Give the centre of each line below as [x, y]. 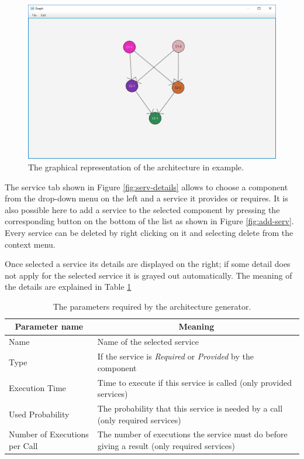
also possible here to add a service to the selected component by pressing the [142, 209]
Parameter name [49, 326]
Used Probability [39, 414]
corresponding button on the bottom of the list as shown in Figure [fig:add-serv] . [149, 221]
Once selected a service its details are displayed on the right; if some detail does [148, 264]
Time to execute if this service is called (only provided [195, 382]
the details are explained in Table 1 [68, 287]
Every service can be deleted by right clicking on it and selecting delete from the [149, 232]
